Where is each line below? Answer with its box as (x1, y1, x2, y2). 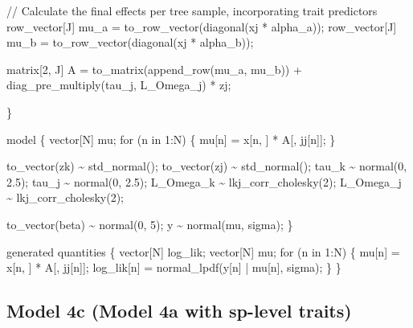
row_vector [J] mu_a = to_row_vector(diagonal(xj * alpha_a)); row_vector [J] (6, 18, 397, 35)
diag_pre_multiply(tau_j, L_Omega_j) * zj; (6, 76, 231, 93)
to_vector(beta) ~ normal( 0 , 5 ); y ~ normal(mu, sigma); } (6, 215, 293, 232)
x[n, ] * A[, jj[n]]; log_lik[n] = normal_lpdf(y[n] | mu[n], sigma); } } (6, 259, 341, 276)
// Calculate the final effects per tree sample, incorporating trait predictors (6, 2, 378, 18)
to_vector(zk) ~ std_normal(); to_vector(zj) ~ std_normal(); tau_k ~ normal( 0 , (6, 158, 407, 174)
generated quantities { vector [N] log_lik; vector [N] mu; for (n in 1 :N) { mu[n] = (6, 243, 400, 260)
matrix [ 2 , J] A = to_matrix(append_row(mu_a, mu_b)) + (6, 60, 302, 77)
